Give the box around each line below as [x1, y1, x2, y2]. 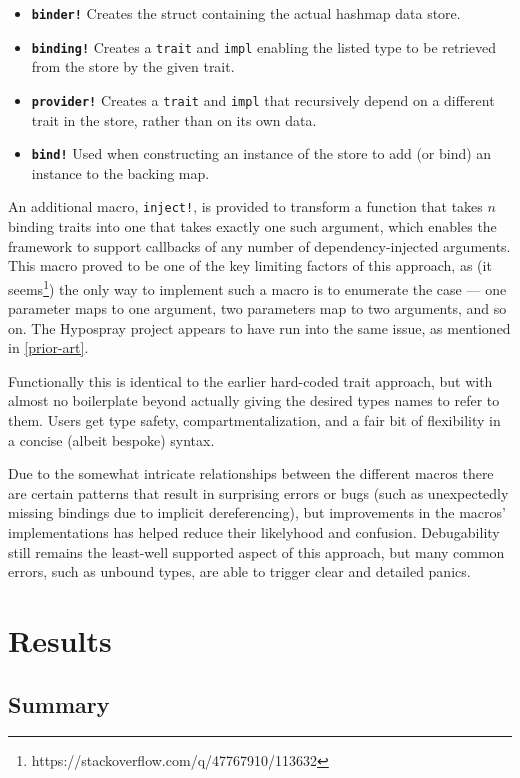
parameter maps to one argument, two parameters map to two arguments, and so [8, 298, 507, 319]
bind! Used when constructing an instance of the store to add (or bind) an [31, 143, 492, 164]
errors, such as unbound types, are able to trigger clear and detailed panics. [8, 561, 471, 582]
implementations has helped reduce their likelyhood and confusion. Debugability [8, 522, 500, 543]
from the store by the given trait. [31, 56, 235, 77]
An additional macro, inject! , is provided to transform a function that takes [8, 196, 483, 217]
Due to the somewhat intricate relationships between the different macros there [8, 463, 494, 484]
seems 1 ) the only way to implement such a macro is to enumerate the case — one [8, 275, 507, 299]
